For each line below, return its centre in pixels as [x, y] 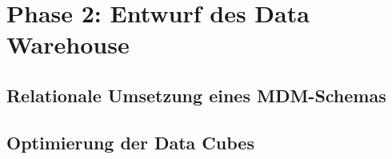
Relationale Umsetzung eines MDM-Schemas [196, 95]
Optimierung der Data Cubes [130, 142]
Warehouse [68, 44]
